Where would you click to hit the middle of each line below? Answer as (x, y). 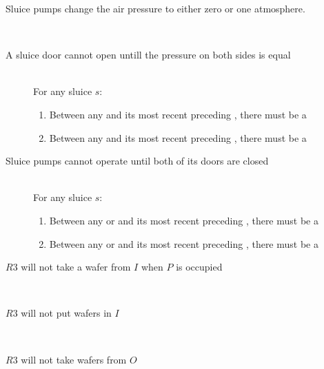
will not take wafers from (74, 359)
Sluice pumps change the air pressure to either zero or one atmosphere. (155, 8)
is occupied (199, 267)
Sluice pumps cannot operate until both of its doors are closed (137, 161)
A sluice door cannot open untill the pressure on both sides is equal (148, 55)
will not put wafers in (66, 313)
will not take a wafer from (76, 267)
